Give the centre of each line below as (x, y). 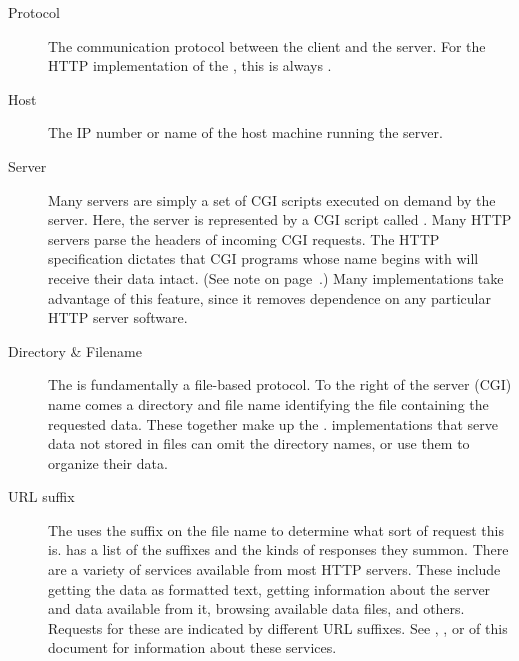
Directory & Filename (75, 350)
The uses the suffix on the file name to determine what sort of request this (276, 529)
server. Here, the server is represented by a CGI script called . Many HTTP (280, 219)
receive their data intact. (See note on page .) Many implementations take (276, 277)
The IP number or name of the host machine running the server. (245, 132)
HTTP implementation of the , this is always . (190, 65)
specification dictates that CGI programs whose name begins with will (263, 258)
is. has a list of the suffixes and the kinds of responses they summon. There (278, 549)
